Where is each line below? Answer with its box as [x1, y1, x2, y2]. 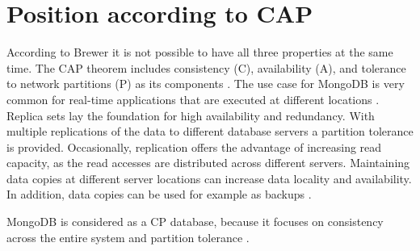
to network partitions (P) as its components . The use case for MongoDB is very [6, 75, 405, 92]
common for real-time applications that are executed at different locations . [6, 90, 380, 107]
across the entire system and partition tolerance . [6, 228, 250, 245]
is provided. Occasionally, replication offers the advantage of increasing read [6, 138, 382, 155]
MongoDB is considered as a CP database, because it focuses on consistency [6, 213, 384, 230]
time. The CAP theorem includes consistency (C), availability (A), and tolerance [6, 59, 406, 76]
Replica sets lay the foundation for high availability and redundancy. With [6, 107, 375, 123]
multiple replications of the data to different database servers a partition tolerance [6, 123, 414, 140]
